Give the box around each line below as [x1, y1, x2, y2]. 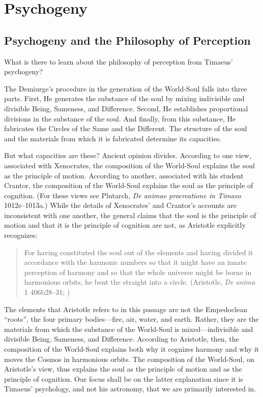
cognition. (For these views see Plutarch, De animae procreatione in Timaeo [4, 190, 241, 200]
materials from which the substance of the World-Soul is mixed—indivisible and [4, 323, 253, 334]
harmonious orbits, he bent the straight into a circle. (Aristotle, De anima [24, 277, 255, 287]
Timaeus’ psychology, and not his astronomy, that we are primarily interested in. [4, 383, 256, 394]
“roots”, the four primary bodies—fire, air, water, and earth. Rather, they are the [4, 314, 259, 324]
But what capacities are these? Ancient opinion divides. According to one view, [4, 150, 251, 161]
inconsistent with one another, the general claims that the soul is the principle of [4, 209, 256, 220]
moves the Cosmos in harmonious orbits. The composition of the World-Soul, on [4, 353, 254, 364]
